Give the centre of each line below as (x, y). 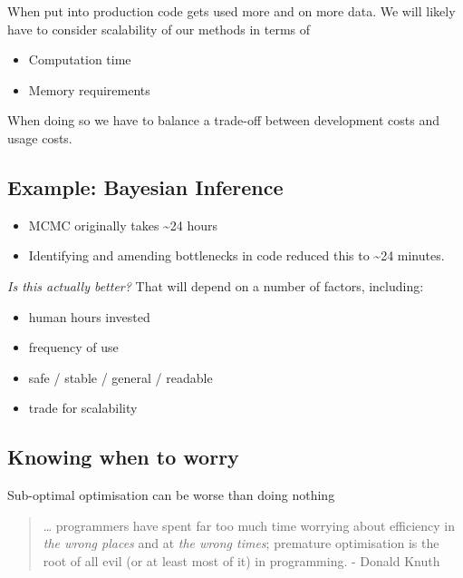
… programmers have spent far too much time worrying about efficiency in (249, 525)
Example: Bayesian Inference (145, 186)
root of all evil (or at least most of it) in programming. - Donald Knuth (241, 560)
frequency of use (73, 347)
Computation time (80, 59)
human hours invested (89, 316)
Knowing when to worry (123, 457)
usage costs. (40, 137)
